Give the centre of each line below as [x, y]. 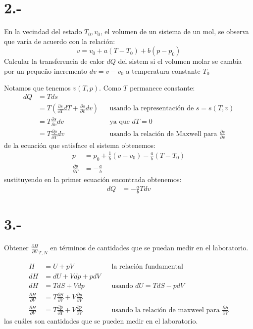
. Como [110, 87]
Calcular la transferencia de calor [54, 61]
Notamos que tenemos [37, 87]
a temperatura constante [163, 70]
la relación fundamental [147, 267]
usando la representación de [152, 109]
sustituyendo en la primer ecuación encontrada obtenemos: [93, 179]
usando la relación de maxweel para [166, 310]
